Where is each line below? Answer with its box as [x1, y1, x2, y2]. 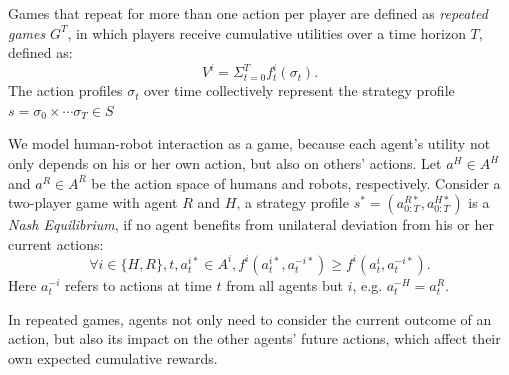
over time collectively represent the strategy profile [144, 80, 455, 101]
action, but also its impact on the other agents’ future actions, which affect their [8, 328, 501, 349]
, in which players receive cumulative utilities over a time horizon [67, 22, 466, 43]
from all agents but [226, 274, 343, 295]
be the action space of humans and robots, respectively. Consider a [91, 172, 501, 193]
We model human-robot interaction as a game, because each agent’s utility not [8, 133, 491, 154]
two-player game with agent [8, 192, 178, 213]
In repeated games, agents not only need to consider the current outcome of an [8, 308, 492, 329]
